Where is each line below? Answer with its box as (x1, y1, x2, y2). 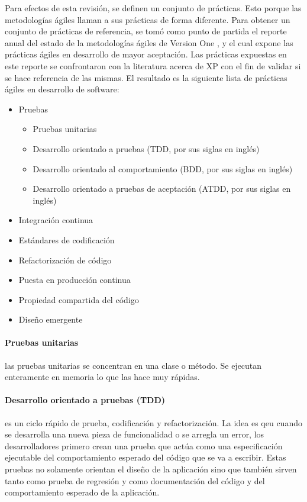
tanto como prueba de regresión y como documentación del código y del (5, 474, 265, 487)
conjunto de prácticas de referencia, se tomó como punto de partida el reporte (5, 25, 287, 37)
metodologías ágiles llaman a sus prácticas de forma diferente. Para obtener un (5, 13, 290, 25)
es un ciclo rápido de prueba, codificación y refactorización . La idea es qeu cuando (5, 416, 302, 429)
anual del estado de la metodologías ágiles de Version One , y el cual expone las (5, 36, 293, 49)
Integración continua (18, 214, 93, 226)
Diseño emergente (18, 313, 83, 326)
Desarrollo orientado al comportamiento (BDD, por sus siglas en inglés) (33, 162, 293, 175)
